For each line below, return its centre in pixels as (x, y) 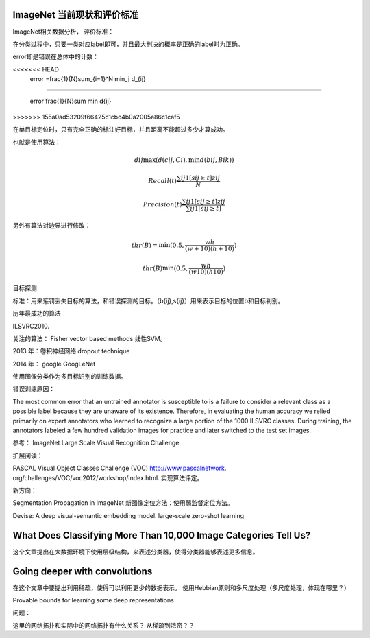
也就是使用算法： (37, 142)
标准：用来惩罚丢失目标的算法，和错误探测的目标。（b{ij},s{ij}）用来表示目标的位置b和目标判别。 (148, 300)
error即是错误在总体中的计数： (56, 57)
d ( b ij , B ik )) (217, 160)
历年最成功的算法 (37, 314)
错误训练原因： (34, 389)
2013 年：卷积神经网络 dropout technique (71, 351)
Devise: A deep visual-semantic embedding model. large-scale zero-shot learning (128, 515)
